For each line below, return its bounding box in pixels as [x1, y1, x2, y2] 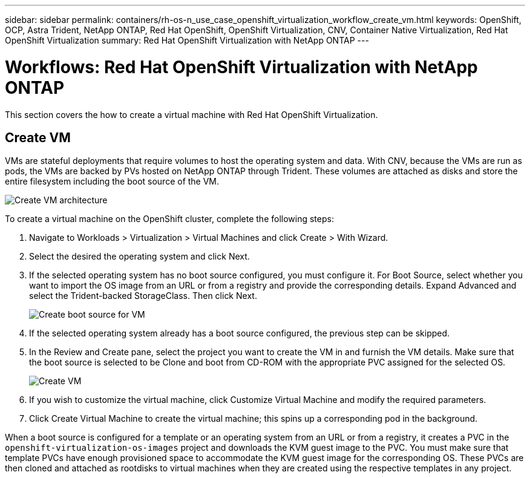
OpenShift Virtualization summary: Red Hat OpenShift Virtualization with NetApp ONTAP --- [5, 35, 369, 45]
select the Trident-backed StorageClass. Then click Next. [29, 290, 257, 301]
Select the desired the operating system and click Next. [29, 251, 250, 262]
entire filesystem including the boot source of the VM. [5, 176, 220, 187]
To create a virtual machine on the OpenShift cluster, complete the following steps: [5, 214, 334, 224]
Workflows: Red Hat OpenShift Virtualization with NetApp [5, 56, 478, 77]
